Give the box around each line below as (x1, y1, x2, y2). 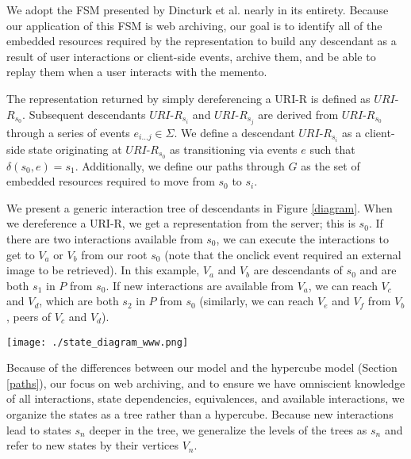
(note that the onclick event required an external (164, 246, 401, 262)
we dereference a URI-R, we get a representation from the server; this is (6, 215, 355, 231)
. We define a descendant (174, 124, 295, 140)
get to (6, 246, 35, 262)
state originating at (29, 140, 122, 157)
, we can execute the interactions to (216, 230, 389, 247)
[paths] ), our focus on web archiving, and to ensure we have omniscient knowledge (6, 374, 405, 391)
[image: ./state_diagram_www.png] (6, 336, 189, 348)
